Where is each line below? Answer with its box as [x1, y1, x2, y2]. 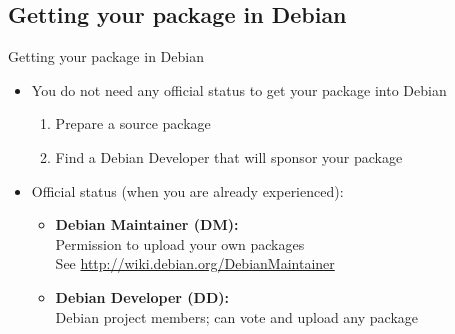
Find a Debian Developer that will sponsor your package [55, 146, 403, 167]
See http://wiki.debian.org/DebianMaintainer [55, 253, 335, 274]
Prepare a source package [55, 113, 211, 134]
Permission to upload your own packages [55, 233, 305, 254]
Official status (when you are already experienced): [31, 180, 344, 201]
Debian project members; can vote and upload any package [55, 306, 418, 327]
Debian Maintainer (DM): [55, 214, 239, 235]
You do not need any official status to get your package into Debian [31, 79, 447, 100]
